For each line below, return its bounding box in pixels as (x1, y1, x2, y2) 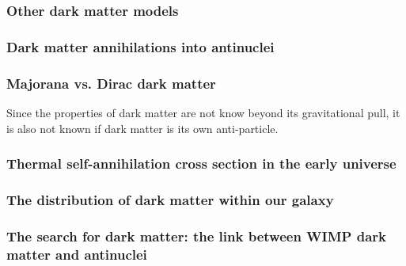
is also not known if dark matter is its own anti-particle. (6, 120, 279, 136)
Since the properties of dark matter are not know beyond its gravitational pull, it (6, 104, 400, 120)
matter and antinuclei (6, 244, 147, 264)
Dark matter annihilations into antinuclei (6, 36, 275, 56)
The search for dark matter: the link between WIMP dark (6, 226, 386, 245)
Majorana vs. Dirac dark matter (6, 73, 216, 93)
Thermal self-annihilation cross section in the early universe (6, 154, 397, 173)
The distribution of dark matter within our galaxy (6, 189, 334, 209)
